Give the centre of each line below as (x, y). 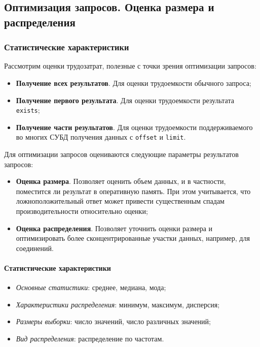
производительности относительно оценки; (82, 211)
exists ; (28, 110)
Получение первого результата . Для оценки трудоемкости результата (125, 100)
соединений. (35, 248)
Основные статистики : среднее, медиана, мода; (91, 287)
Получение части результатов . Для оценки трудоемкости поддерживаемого (134, 127)
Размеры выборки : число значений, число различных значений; (113, 321)
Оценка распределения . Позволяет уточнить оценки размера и (114, 228)
